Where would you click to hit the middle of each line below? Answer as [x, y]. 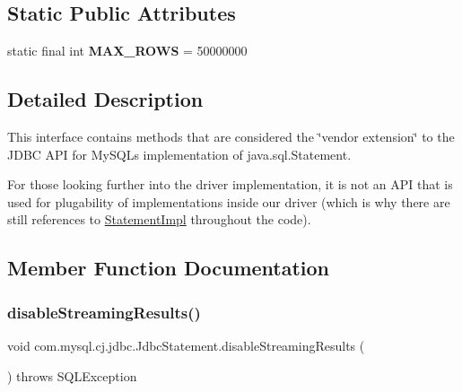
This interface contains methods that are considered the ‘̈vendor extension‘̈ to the [231, 136]
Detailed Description [105, 99]
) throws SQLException [72, 375]
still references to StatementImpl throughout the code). [159, 219]
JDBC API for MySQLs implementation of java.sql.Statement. [179, 154]
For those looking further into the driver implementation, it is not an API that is [230, 184]
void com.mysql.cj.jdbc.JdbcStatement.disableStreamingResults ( [186, 345]
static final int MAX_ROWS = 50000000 [127, 51]
